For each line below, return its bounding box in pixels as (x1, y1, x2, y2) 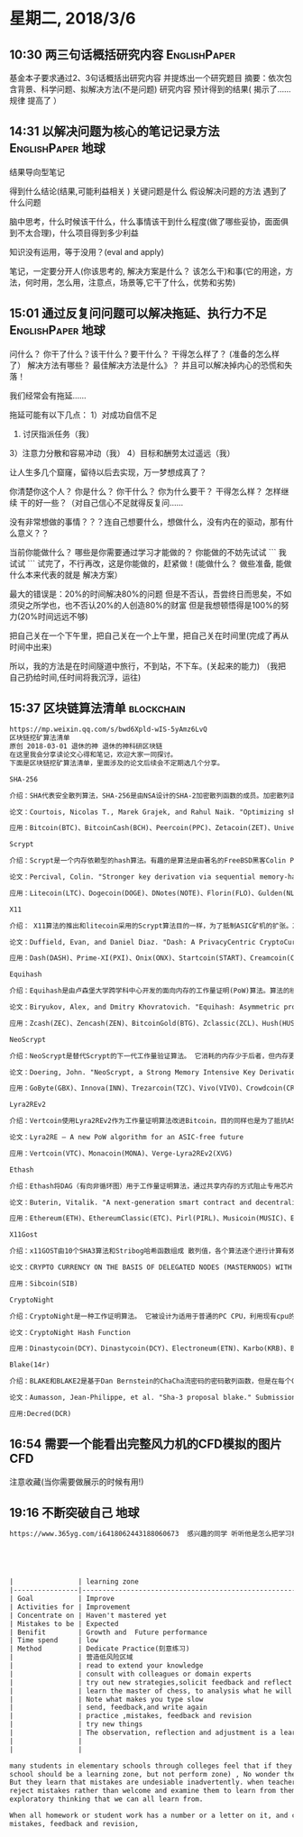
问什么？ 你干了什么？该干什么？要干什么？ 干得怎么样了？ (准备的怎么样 (9, 348, 280, 359)
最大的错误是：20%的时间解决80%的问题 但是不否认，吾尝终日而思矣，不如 (9, 588, 292, 599)
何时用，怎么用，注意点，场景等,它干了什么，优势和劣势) (24, 277, 236, 288)
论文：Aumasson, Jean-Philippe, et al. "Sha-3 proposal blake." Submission (9, 1394, 297, 1403)
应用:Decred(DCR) (9, 1409, 72, 1418)
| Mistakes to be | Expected (9, 1619, 119, 1628)
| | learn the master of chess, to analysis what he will (9, 1686, 293, 1695)
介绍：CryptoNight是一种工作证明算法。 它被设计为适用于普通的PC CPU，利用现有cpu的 (9, 1311, 296, 1321)
